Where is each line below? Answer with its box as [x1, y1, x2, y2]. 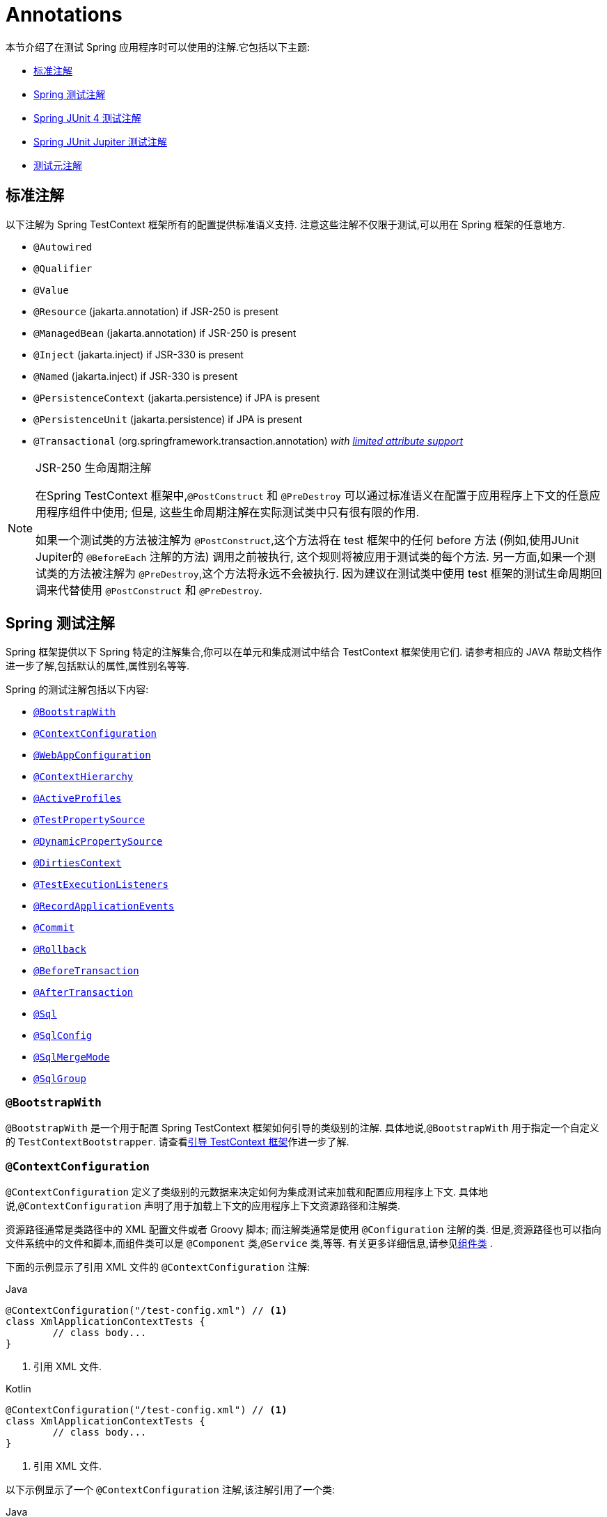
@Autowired [33, 241, 93, 253]
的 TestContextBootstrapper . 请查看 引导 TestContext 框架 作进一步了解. [6, 1136, 349, 1148]
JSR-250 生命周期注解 [36, 460, 152, 475]
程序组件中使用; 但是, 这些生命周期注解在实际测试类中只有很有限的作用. [47, 505, 420, 519]
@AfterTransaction [33, 987, 134, 999]
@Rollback [33, 944, 86, 955]
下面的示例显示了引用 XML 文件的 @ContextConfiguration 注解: [6, 1260, 310, 1273]
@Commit [33, 922, 75, 934]
